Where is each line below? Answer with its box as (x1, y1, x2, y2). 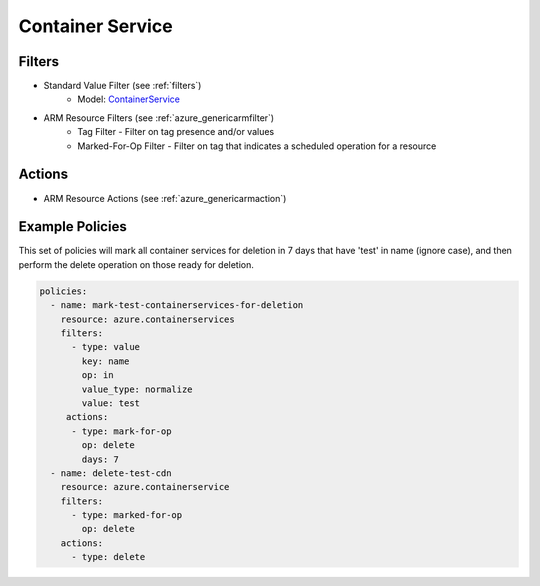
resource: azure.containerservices (60, 313, 235, 325)
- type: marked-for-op (71, 510, 183, 521)
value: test (81, 397, 140, 409)
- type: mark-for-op (71, 425, 172, 437)
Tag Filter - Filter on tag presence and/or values (77, 126, 275, 138)
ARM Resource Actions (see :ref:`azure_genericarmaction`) (43, 192, 287, 204)
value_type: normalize (81, 383, 194, 395)
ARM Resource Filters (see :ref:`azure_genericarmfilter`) (43, 111, 275, 124)
